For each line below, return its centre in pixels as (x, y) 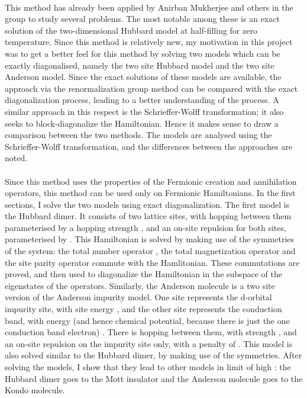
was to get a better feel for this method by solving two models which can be (143, 53)
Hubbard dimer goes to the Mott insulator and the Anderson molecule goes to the (154, 378)
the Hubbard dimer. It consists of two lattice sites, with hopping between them (148, 216)
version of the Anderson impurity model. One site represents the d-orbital (138, 297)
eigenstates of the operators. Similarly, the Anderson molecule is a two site (140, 285)
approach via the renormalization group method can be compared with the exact (151, 88)
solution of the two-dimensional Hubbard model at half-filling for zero (131, 30)
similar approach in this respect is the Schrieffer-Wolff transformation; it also (144, 111)
